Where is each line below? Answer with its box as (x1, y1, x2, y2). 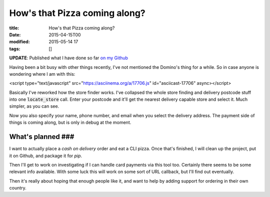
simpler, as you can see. (9, 103, 59, 109)
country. (9, 185, 27, 191)
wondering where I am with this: (9, 71, 75, 77)
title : (9, 25, 19, 31)
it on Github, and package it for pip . (9, 153, 82, 159)
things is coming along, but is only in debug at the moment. (9, 120, 131, 126)
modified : (9, 39, 30, 45)
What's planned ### (9, 133, 74, 141)
